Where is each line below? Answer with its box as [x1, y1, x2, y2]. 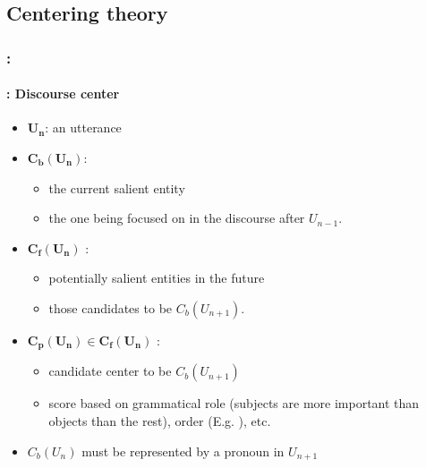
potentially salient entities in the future [48, 268, 265, 287]
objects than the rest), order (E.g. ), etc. [48, 412, 271, 430]
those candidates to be [48, 298, 173, 317]
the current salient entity [48, 178, 185, 197]
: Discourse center [6, 84, 120, 103]
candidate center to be [48, 362, 172, 380]
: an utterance [45, 118, 122, 137]
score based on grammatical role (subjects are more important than [48, 394, 420, 413]
